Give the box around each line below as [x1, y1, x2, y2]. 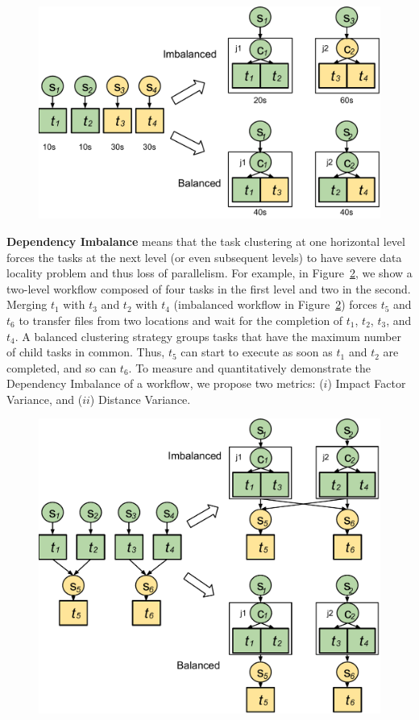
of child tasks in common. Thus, [6, 343, 165, 360]
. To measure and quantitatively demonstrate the [128, 359, 371, 376]
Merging [6, 296, 48, 313]
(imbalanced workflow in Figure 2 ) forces [173, 296, 377, 313]
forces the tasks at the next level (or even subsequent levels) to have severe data [6, 248, 402, 265]
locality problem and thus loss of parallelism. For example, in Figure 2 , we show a [6, 264, 413, 281]
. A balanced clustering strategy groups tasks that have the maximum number [15, 327, 401, 344]
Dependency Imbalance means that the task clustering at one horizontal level [6, 232, 405, 249]
